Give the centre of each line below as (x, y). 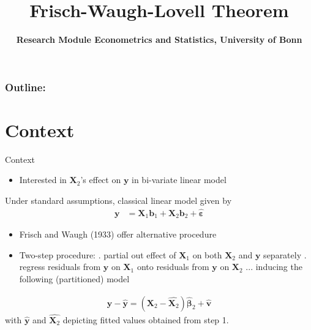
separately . (285, 254)
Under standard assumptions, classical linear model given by (118, 200)
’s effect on (101, 180)
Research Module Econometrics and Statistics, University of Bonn (159, 39)
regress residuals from (60, 267)
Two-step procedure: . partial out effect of (98, 254)
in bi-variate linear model (179, 180)
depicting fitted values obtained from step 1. (146, 319)
